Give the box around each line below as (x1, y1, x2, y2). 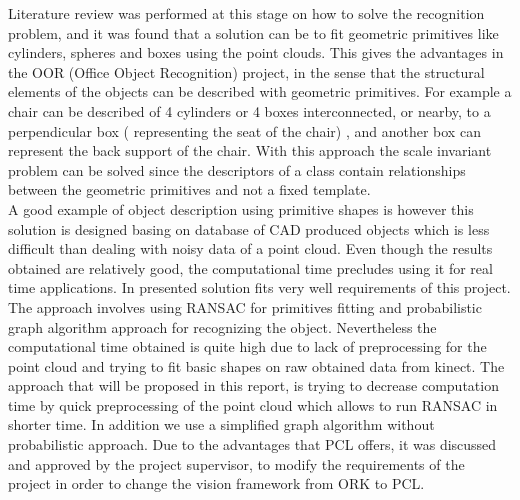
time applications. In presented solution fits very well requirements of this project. (8, 277, 511, 298)
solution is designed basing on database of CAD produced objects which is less (8, 218, 490, 239)
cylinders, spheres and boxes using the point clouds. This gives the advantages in (8, 42, 504, 63)
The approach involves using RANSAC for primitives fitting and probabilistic (8, 296, 482, 317)
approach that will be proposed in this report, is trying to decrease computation (8, 375, 499, 396)
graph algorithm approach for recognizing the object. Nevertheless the (8, 316, 437, 337)
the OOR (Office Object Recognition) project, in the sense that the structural (8, 61, 485, 82)
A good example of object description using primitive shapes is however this (8, 198, 474, 219)
